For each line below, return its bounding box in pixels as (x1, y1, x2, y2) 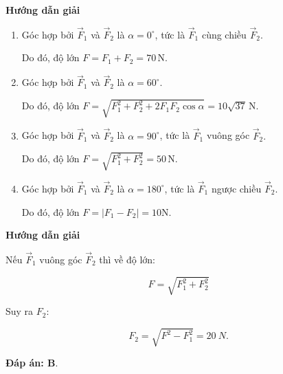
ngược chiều (211, 181, 262, 195)
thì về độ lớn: (99, 252, 156, 266)
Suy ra (5, 304, 34, 318)
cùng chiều (201, 27, 247, 41)
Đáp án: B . (5, 355, 58, 370)
